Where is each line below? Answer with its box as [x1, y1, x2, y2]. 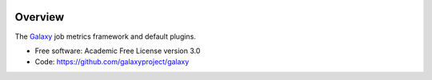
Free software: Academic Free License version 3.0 [34, 46, 201, 55]
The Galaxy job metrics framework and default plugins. [14, 32, 196, 41]
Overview [14, 10, 65, 24]
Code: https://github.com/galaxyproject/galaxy [34, 57, 190, 67]
